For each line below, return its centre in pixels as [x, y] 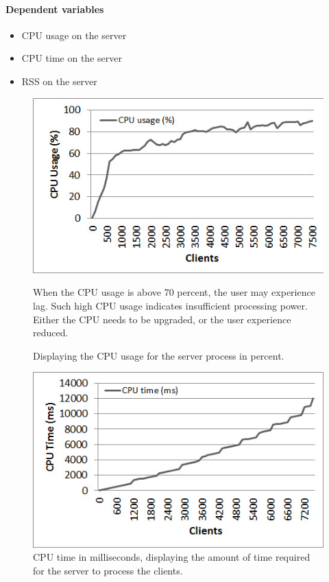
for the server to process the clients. [108, 570]
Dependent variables [55, 9]
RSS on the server [59, 81]
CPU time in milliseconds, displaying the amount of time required [172, 557]
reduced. [51, 333]
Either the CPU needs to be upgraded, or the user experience [162, 319]
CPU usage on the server [74, 35]
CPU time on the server [72, 58]
